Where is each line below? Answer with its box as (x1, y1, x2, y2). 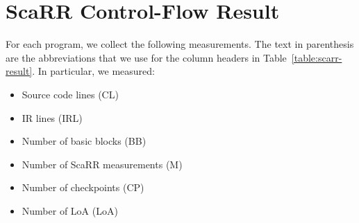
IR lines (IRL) (22, 110, 83, 125)
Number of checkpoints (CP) (22, 180, 144, 195)
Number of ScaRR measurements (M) (22, 157, 183, 171)
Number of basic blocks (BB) (22, 134, 147, 148)
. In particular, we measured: (32, 64, 155, 78)
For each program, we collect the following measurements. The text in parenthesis (6, 37, 354, 51)
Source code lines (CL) (22, 87, 119, 101)
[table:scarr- (291, 50, 342, 64)
